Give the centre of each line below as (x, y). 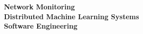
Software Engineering (41, 26)
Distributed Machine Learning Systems (71, 16)
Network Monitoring (39, 6)
